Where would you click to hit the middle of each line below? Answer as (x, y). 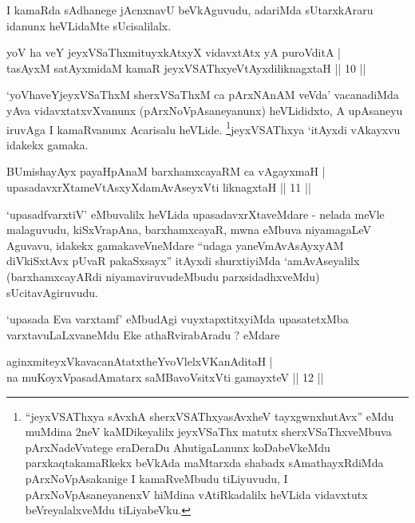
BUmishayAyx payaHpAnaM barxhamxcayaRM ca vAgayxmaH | (166, 171)
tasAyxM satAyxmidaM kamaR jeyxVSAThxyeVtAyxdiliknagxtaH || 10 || (186, 67)
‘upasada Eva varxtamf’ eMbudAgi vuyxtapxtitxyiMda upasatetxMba (178, 319)
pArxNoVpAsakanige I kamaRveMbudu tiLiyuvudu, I (156, 478)
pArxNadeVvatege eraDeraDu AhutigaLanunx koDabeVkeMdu (178, 447)
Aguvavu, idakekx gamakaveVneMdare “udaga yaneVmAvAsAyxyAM (175, 245)
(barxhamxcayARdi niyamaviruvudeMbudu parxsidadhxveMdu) (163, 276)
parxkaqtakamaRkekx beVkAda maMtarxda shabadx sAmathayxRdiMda (204, 463)
